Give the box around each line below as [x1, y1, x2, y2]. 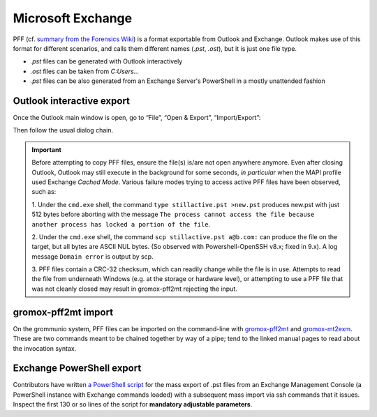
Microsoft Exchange [13, 10, 133, 26]
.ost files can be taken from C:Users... [30, 67, 140, 75]
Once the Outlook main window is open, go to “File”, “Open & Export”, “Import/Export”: [13, 114, 261, 122]
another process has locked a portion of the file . [31, 220, 211, 228]
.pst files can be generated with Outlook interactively [30, 57, 183, 66]
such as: [31, 188, 57, 196]
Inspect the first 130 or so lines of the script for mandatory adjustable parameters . [13, 400, 253, 409]
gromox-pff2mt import [13, 306, 114, 318]
